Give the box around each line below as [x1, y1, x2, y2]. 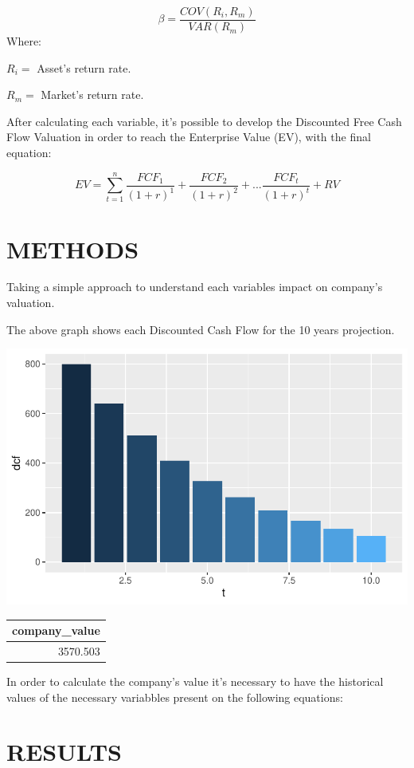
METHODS [6, 232, 139, 265]
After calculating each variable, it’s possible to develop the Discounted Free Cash [6, 112, 402, 129]
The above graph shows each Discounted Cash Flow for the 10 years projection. [6, 321, 395, 337]
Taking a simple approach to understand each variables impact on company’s [6, 278, 383, 295]
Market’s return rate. [41, 86, 144, 103]
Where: [6, 33, 41, 49]
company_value [12, 622, 100, 639]
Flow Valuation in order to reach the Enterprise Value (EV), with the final [6, 128, 371, 145]
